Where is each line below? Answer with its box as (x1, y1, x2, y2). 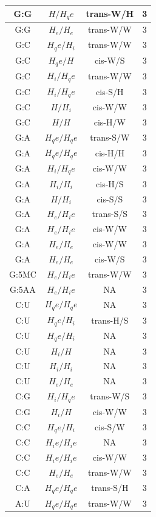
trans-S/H (91, 481, 129, 494)
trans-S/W (90, 130, 130, 143)
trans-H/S (91, 313, 129, 326)
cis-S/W (95, 421, 125, 433)
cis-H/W (93, 115, 126, 128)
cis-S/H (96, 85, 124, 98)
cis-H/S (96, 177, 124, 190)
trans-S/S (92, 207, 128, 220)
